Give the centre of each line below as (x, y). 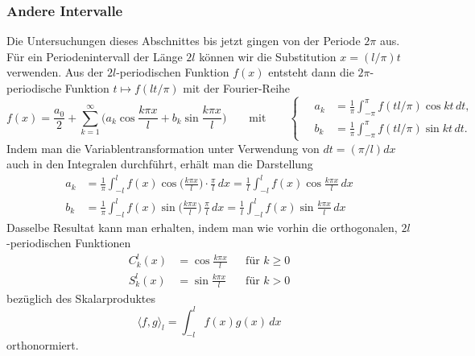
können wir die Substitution (268, 56)
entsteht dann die (311, 72)
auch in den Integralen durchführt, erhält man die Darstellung (160, 164)
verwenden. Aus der (55, 72)
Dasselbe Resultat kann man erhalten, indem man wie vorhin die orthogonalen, (202, 227)
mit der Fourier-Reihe (237, 88)
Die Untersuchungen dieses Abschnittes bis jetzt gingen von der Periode (184, 41)
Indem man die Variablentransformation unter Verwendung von (163, 148)
